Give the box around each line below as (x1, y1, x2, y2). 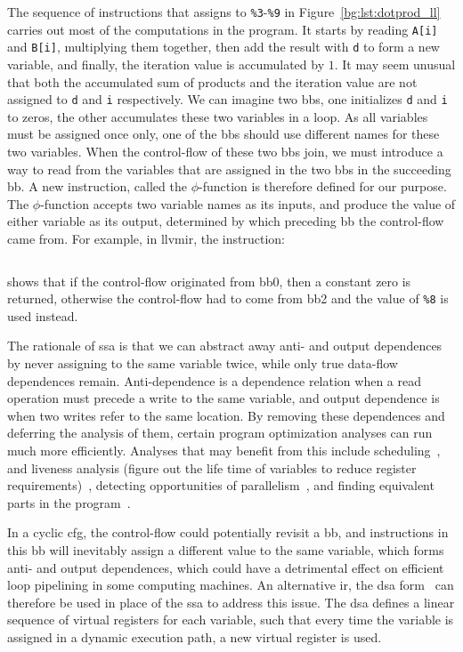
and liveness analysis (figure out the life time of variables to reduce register (7, 458, 417, 477)
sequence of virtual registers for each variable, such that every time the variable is (7, 610, 454, 629)
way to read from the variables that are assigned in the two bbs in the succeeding (7, 159, 451, 178)
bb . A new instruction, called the (7, 177, 187, 196)
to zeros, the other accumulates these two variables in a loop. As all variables (7, 107, 428, 125)
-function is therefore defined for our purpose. (199, 177, 447, 196)
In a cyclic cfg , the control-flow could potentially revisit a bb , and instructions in (7, 523, 449, 542)
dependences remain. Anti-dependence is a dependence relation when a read (7, 371, 421, 390)
